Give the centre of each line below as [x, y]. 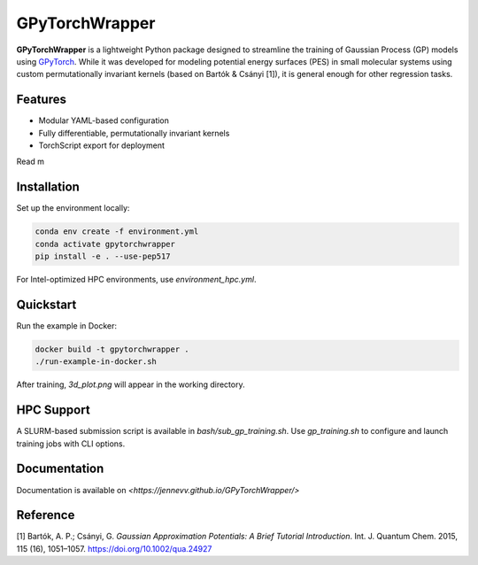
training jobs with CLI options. [71, 444]
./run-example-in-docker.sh [96, 362]
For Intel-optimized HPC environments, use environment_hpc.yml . [136, 280]
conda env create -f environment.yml [117, 232]
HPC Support [53, 410]
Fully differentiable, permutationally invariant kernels [134, 133]
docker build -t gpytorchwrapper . [112, 349]
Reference [46, 515]
